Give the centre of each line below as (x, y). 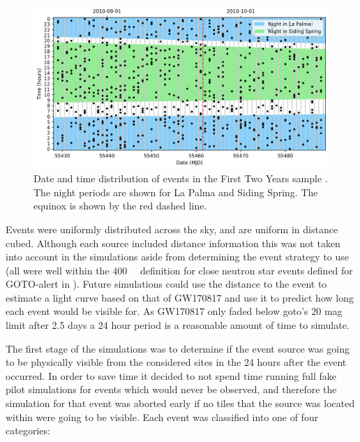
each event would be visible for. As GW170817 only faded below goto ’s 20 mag (174, 311)
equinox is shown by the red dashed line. (120, 206)
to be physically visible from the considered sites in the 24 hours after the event (176, 362)
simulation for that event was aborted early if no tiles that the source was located (180, 403)
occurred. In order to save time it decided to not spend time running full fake (171, 375)
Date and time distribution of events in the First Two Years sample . (181, 178)
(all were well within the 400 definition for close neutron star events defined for (179, 270)
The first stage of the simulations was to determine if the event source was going (178, 348)
